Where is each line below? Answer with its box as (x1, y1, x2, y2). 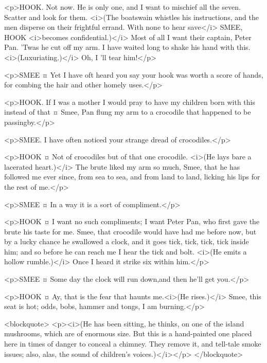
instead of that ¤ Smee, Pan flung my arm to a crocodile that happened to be (4, 106, 251, 117)
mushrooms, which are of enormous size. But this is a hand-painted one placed (4, 328, 252, 339)
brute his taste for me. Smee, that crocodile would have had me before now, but (4, 226, 257, 237)
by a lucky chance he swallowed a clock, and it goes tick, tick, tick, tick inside (4, 236, 249, 247)
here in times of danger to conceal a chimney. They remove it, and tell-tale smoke (4, 338, 261, 349)
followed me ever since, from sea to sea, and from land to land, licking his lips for (4, 171, 260, 182)
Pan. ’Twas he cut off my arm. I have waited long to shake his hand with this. (4, 42, 251, 52)
